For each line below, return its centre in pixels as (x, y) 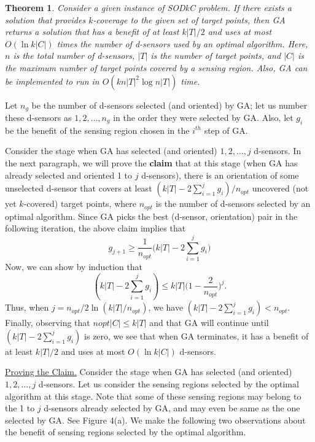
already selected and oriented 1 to (69, 175)
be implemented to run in (52, 81)
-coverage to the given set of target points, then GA (189, 19)
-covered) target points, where (80, 204)
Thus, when (27, 307)
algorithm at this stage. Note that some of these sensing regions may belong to (153, 396)
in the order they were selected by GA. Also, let (203, 118)
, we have (166, 307)
